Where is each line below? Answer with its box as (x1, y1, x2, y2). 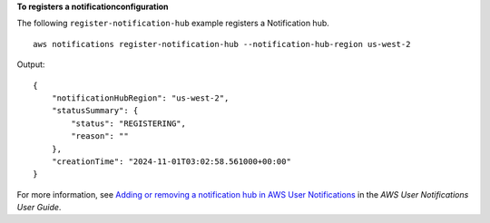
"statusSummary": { (51, 105, 139, 116)
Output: (16, 59, 45, 70)
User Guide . (16, 202, 62, 213)
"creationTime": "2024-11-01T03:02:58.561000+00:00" (51, 156, 292, 167)
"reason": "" (71, 131, 129, 141)
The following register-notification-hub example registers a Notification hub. (16, 18, 330, 29)
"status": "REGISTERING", (71, 118, 186, 129)
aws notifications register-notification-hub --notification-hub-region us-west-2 (33, 39, 411, 49)
